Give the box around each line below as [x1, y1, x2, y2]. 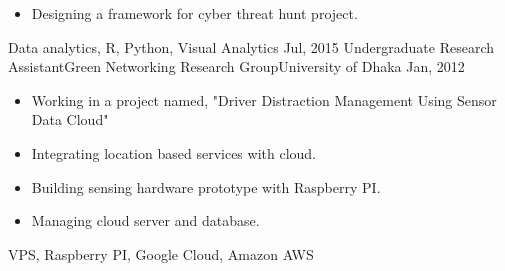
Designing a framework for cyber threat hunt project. [31, 3, 358, 23]
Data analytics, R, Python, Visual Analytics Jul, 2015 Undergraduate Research [8, 36, 495, 57]
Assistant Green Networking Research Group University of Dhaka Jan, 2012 [8, 56, 465, 77]
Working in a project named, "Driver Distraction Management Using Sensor [31, 89, 497, 110]
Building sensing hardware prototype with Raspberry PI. [31, 176, 381, 197]
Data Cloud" [31, 109, 109, 130]
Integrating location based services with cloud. [31, 142, 316, 163]
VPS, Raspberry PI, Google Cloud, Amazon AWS [8, 243, 314, 264]
